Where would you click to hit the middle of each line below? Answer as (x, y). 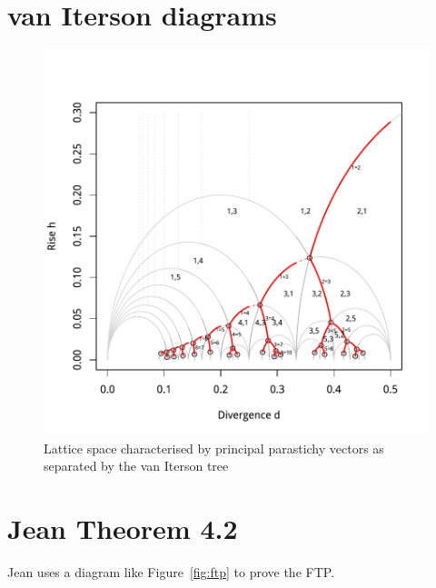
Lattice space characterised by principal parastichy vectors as (214, 448)
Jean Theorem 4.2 (123, 528)
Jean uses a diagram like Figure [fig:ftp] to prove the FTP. (171, 572)
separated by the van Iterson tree (136, 466)
